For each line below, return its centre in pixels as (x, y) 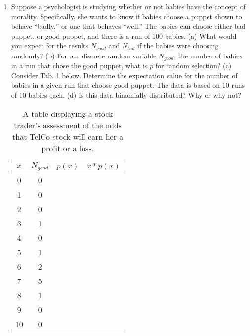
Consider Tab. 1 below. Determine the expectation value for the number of (124, 75)
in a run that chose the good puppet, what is (79, 66)
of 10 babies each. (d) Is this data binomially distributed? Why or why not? (126, 95)
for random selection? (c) (193, 66)
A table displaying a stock (68, 113)
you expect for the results (50, 45)
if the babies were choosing (178, 45)
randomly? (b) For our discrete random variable (84, 55)
